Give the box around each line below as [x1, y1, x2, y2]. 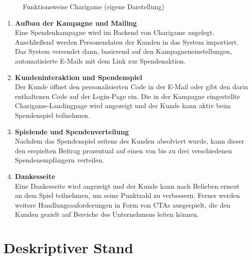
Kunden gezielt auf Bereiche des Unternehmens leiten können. [15, 209, 199, 219]
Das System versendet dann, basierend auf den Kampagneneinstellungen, [15, 46, 232, 56]
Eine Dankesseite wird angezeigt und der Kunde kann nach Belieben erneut [15, 180, 240, 191]
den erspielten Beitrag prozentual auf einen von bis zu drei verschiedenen [15, 145, 232, 155]
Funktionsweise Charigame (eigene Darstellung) [23, 1, 165, 11]
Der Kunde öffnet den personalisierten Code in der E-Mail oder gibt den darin [15, 81, 248, 92]
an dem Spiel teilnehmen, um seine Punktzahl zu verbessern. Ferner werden [15, 190, 240, 200]
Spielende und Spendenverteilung [15, 126, 129, 136]
